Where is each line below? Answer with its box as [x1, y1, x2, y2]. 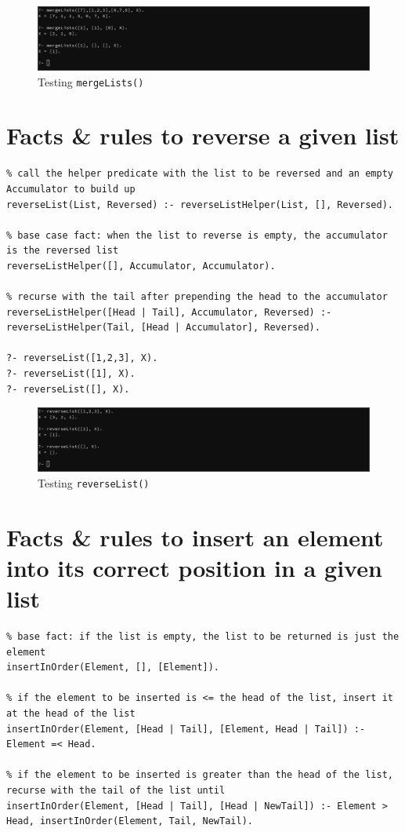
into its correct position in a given [6, 551, 382, 583]
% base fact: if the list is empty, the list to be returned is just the [6, 631, 400, 642]
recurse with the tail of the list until [6, 784, 226, 796]
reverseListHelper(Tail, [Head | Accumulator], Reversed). [6, 322, 320, 334]
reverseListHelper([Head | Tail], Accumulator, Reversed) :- [6, 306, 332, 318]
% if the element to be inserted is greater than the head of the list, [6, 769, 393, 781]
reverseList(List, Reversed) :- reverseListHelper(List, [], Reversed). [6, 199, 393, 210]
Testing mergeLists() [38, 73, 144, 89]
